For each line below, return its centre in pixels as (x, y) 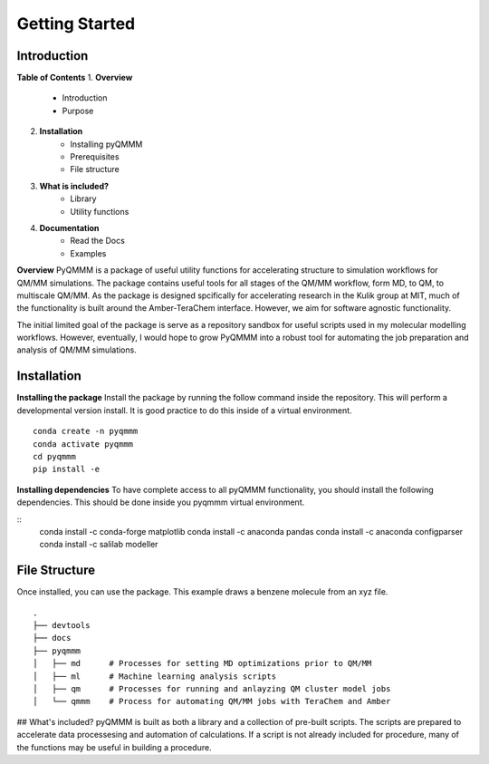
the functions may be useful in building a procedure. (114, 747)
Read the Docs (98, 241)
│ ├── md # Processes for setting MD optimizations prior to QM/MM (202, 663)
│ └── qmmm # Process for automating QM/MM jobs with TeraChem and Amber (212, 701)
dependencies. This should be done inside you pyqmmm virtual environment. (161, 502)
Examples (88, 253)
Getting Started (76, 24)
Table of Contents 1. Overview (75, 78)
